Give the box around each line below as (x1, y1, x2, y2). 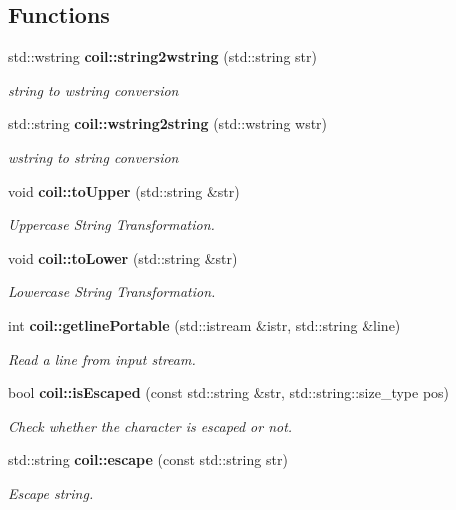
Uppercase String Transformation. (8, 214, 215, 235)
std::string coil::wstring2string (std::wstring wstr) (8, 113, 328, 134)
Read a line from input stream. (8, 348, 196, 369)
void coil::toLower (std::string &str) (8, 247, 238, 268)
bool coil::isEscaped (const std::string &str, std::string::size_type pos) (8, 382, 450, 403)
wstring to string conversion (8, 146, 179, 167)
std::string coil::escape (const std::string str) (8, 449, 288, 470)
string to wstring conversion (8, 79, 179, 100)
